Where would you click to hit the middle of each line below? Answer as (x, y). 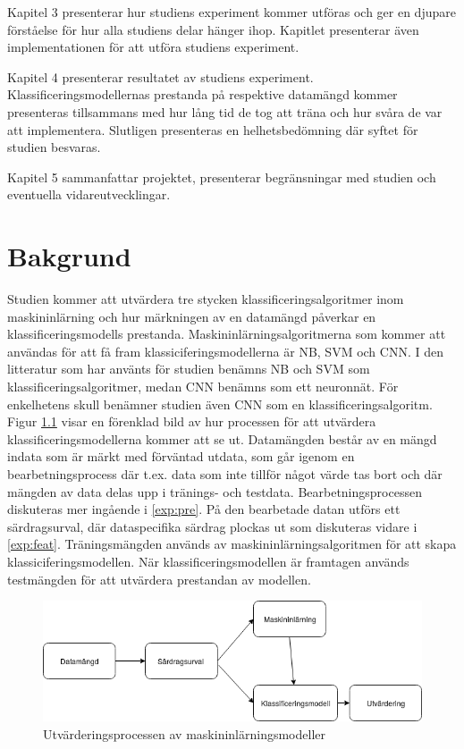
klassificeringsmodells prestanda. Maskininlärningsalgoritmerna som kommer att (227, 334)
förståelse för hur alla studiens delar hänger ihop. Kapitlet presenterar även (213, 29)
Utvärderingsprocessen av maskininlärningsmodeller (184, 733)
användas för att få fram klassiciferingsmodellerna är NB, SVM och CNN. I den (225, 351)
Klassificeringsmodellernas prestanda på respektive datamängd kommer (202, 94)
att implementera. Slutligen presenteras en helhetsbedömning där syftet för (213, 129)
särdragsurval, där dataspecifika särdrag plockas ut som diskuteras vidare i (212, 526)
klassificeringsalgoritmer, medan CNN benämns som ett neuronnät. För (203, 387)
